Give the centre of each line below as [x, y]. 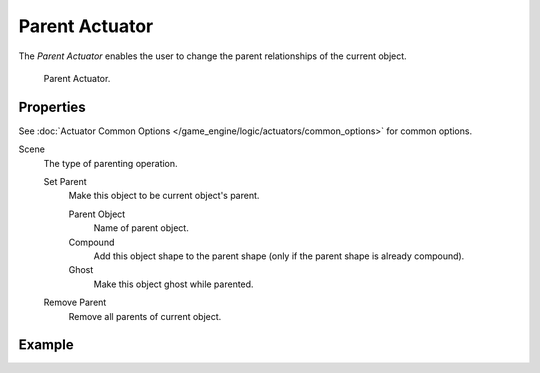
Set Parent [65, 182]
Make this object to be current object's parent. [164, 196]
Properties [52, 106]
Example [46, 345]
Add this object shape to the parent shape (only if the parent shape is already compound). [279, 256]
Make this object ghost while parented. [173, 284]
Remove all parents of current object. [145, 316]
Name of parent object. [141, 228]
